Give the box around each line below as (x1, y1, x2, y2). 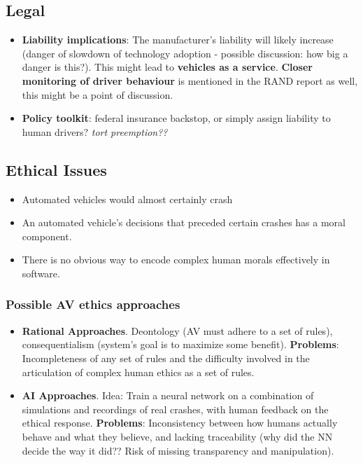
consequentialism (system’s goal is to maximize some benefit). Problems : (22, 337, 339, 352)
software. (22, 265, 60, 280)
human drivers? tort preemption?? (22, 124, 168, 139)
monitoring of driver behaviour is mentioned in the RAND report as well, (22, 73, 358, 88)
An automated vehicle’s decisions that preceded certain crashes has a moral (22, 215, 346, 230)
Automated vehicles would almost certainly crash (22, 191, 233, 206)
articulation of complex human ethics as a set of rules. (22, 364, 255, 379)
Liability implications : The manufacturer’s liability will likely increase (22, 32, 334, 47)
